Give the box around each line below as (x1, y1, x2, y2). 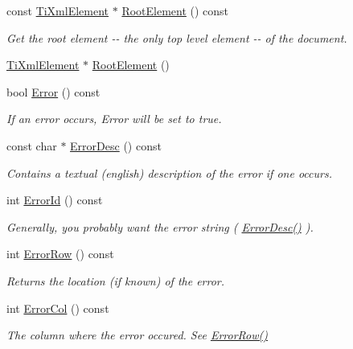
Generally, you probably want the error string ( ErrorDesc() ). (6, 218, 314, 235)
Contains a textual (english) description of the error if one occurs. (6, 164, 332, 181)
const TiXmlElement (6, 2, 109, 18)
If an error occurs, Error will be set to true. (6, 110, 222, 127)
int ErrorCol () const (6, 299, 109, 316)
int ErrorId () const (6, 191, 103, 208)
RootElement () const (121, 2, 229, 18)
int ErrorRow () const (6, 245, 114, 262)
